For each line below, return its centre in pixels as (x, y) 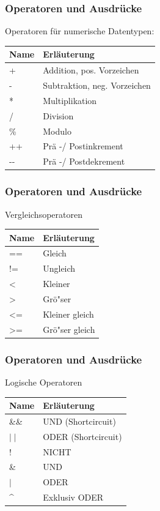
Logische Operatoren (44, 382)
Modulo (57, 131)
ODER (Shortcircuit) (82, 436)
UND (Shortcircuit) (79, 421)
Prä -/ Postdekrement (84, 161)
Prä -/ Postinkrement (83, 146)
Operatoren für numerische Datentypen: (80, 31)
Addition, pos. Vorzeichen (91, 70)
